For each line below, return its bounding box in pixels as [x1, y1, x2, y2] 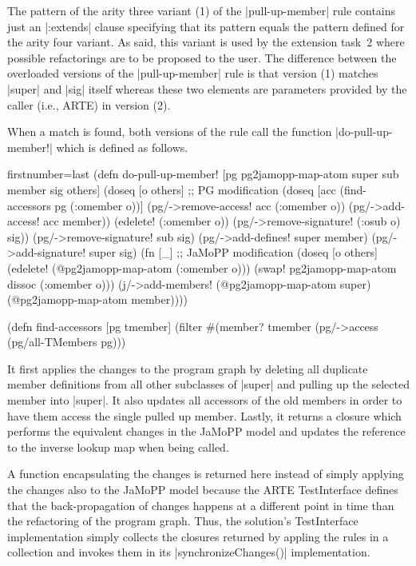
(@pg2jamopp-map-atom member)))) [7, 291, 188, 308]
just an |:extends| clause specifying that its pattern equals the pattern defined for [7, 18, 405, 34]
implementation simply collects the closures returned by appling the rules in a [7, 528, 389, 544]
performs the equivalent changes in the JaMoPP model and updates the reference [7, 423, 406, 440]
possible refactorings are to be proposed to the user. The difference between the [7, 49, 397, 66]
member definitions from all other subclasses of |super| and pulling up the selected [7, 376, 410, 393]
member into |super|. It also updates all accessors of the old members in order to [7, 392, 402, 409]
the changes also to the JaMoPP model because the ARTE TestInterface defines [7, 481, 398, 498]
